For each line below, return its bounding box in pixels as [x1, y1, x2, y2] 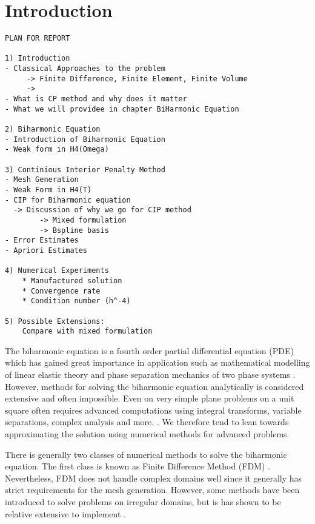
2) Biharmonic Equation [5, 125, 101, 134]
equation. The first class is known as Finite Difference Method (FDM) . [5, 460, 270, 472]
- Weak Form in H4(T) [5, 185, 92, 194]
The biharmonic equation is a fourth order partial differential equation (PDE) [5, 344, 294, 357]
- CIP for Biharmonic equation [5, 195, 131, 204]
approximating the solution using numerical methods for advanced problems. [5, 427, 290, 440]
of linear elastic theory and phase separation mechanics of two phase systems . [5, 368, 296, 380]
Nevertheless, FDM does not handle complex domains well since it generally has [5, 471, 302, 484]
